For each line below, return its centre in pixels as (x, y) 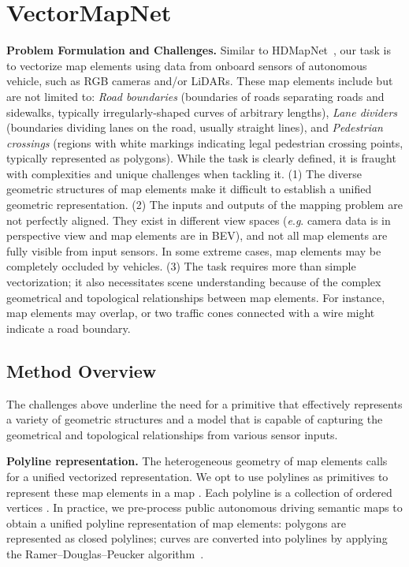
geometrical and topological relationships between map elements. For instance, (196, 297)
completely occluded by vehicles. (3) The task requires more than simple (181, 266)
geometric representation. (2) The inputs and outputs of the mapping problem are (204, 205)
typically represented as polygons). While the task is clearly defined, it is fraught (201, 158)
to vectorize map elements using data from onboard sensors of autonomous (187, 65)
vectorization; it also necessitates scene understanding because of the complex (194, 282)
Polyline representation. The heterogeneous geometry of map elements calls (197, 461)
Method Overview (82, 370)
